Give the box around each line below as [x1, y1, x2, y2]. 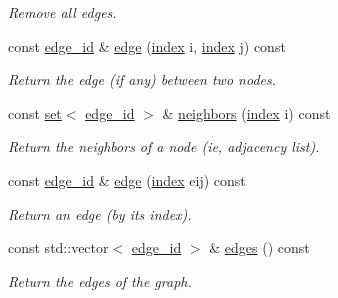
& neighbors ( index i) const [162, 102, 331, 123]
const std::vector [8, 237, 109, 258]
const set [8, 102, 62, 123]
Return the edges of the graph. [8, 270, 192, 291]
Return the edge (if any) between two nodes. [8, 69, 277, 90]
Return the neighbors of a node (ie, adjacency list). [8, 136, 320, 157]
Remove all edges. [8, 2, 117, 22]
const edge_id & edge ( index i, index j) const [8, 35, 286, 56]
